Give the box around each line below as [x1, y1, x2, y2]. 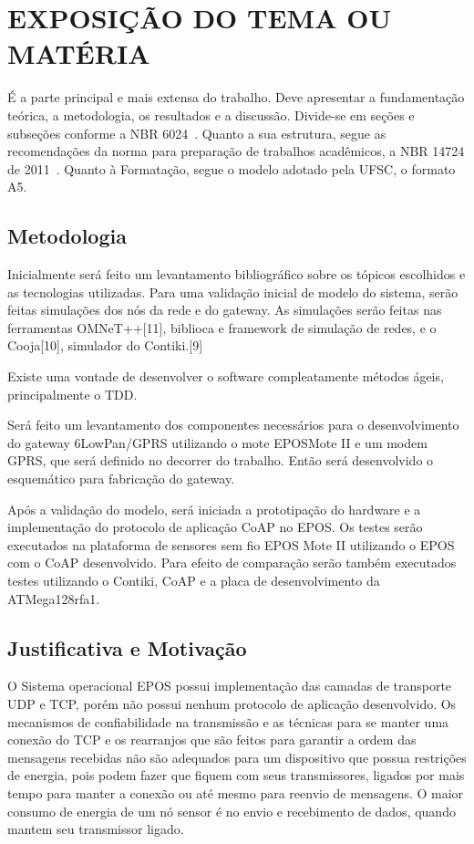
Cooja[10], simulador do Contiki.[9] [7, 336, 203, 355]
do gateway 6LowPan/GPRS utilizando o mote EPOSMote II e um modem [7, 432, 428, 452]
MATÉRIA [7, 35, 150, 72]
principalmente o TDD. [7, 384, 138, 403]
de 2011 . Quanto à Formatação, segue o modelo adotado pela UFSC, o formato [7, 159, 456, 178]
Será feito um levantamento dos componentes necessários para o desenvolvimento [7, 415, 459, 434]
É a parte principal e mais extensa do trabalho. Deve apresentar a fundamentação [7, 88, 465, 107]
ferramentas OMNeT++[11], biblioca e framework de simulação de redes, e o [7, 318, 437, 337]
